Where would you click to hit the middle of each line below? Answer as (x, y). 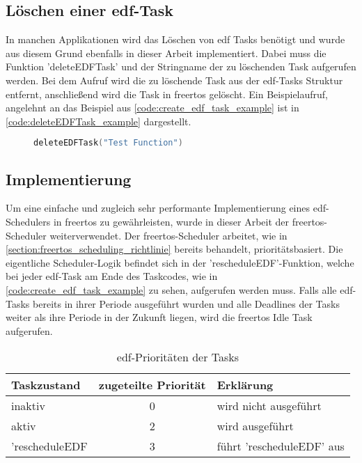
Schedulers (28, 222)
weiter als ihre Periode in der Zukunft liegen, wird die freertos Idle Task (159, 317)
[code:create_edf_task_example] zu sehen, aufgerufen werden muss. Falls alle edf (179, 290)
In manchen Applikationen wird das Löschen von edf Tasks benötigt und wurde (175, 39)
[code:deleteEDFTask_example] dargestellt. (99, 121)
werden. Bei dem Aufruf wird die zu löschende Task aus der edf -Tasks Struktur (174, 80)
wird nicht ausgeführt (269, 406)
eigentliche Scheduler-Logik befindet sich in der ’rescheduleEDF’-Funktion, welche (180, 262)
